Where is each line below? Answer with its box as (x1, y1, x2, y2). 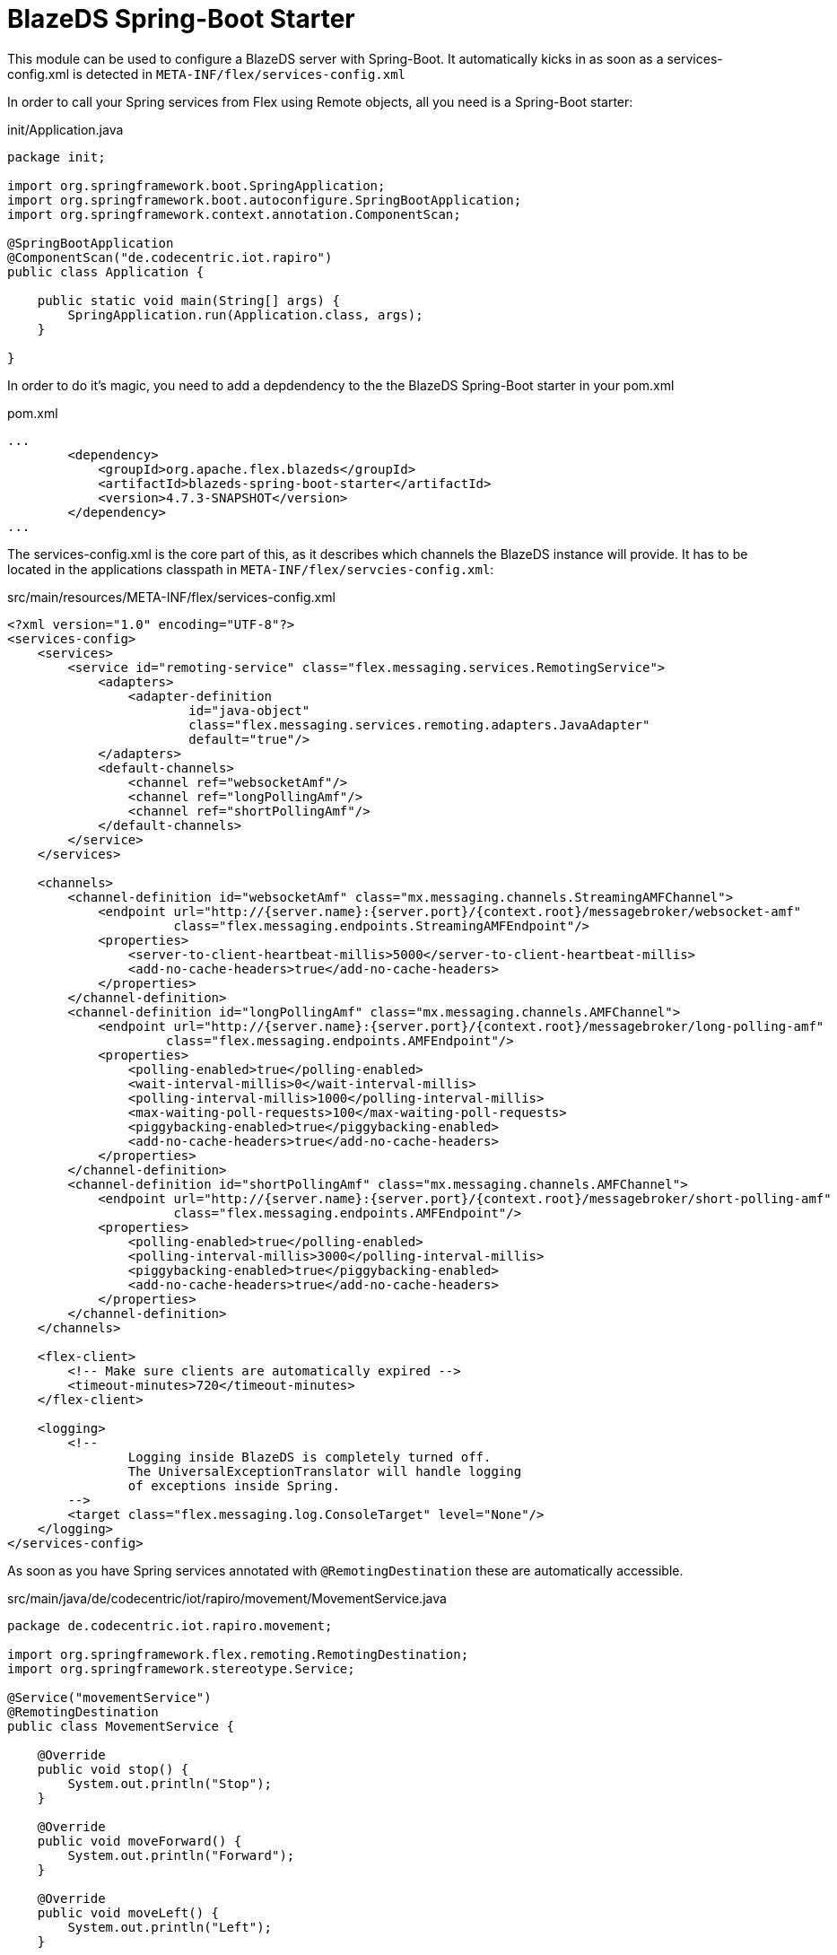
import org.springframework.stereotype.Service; (7, 1661, 355, 1676)
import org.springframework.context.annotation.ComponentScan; (7, 206, 461, 222)
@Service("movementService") (7, 1689, 212, 1705)
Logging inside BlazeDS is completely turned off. (127, 1449, 492, 1464)
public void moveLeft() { (37, 1905, 220, 1920)
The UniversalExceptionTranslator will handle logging (127, 1463, 522, 1479)
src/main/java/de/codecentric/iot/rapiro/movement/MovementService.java (7, 1590, 447, 1606)
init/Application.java (7, 121, 124, 137)
